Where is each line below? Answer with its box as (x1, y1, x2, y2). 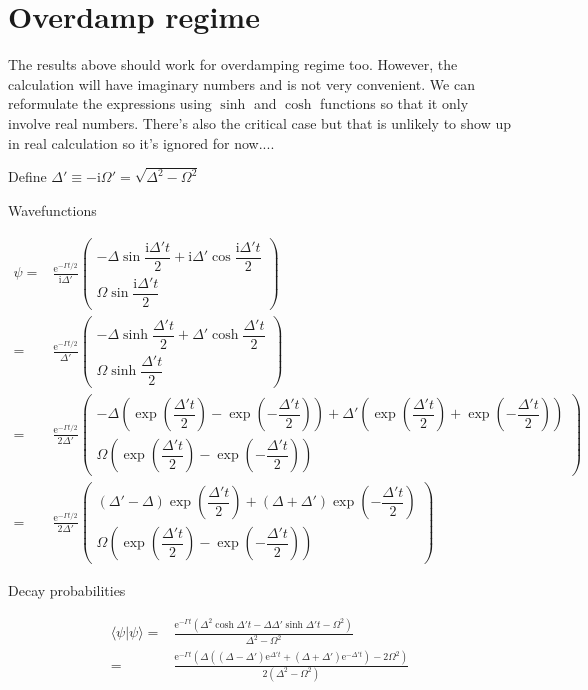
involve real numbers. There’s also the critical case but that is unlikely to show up (8, 112, 512, 133)
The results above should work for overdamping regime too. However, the (8, 54, 458, 75)
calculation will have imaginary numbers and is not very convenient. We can (8, 73, 475, 94)
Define (8, 166, 47, 187)
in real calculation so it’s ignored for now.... (8, 132, 275, 153)
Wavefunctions (8, 199, 97, 220)
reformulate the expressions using (8, 93, 212, 114)
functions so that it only (320, 93, 469, 114)
